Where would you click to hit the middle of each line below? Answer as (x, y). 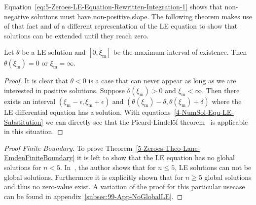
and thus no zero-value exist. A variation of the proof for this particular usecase (125, 187)
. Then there (221, 90)
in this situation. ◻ (34, 131)
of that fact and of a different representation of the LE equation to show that (121, 26)
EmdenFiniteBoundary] (39, 157)
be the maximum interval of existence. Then (180, 52)
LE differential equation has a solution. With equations (87, 112)
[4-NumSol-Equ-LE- (204, 112)
